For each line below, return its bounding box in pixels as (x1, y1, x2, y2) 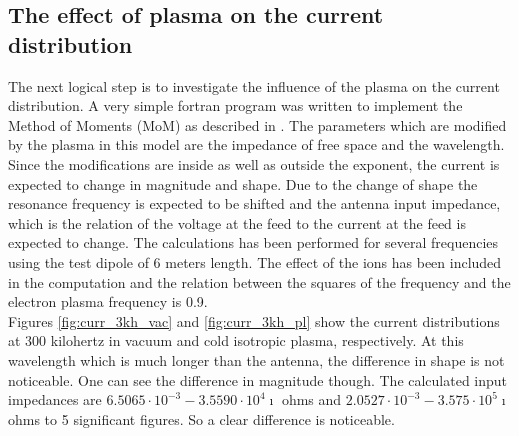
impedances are (8, 389, 102, 410)
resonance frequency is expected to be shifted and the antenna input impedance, (8, 193, 501, 214)
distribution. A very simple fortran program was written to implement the (8, 95, 463, 116)
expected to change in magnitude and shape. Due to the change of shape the (8, 173, 478, 194)
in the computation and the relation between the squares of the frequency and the (8, 271, 511, 292)
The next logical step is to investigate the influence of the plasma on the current (8, 75, 500, 96)
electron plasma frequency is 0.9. (8, 291, 208, 312)
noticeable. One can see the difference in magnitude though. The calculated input (8, 369, 508, 390)
